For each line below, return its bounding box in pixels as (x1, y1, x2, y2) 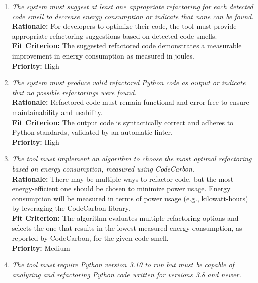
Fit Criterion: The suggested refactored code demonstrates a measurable (12, 40, 242, 51)
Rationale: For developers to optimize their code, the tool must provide (12, 21, 237, 31)
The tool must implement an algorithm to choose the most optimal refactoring (12, 153, 252, 164)
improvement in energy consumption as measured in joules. (12, 50, 195, 61)
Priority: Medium (12, 242, 70, 253)
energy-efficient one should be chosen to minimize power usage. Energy (12, 183, 231, 194)
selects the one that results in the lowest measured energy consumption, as (12, 222, 242, 233)
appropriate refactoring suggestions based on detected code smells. (12, 30, 217, 41)
